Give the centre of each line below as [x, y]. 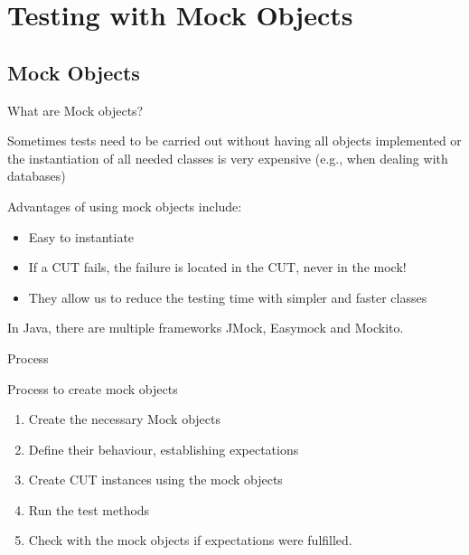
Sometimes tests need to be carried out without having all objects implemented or [234, 141]
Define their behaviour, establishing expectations [164, 449]
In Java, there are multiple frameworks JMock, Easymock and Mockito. [206, 328]
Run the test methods [89, 509]
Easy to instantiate [81, 236]
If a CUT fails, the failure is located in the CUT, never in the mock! [217, 267]
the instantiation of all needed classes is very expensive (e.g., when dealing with [228, 158]
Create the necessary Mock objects [125, 419]
